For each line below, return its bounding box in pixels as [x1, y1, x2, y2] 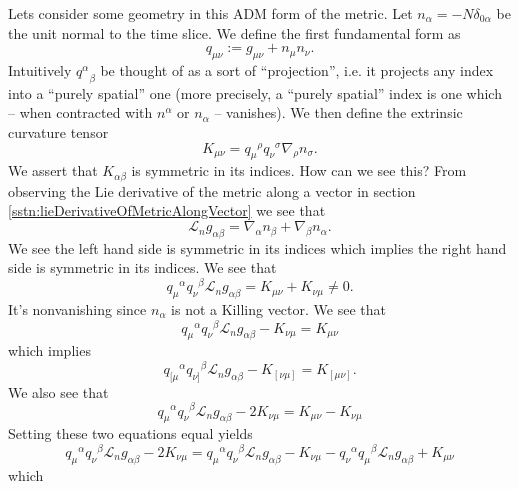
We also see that [8, 381, 109, 402]
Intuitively [8, 59, 72, 80]
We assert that [8, 160, 98, 181]
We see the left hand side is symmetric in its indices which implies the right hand [8, 237, 507, 258]
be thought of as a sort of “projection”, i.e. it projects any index [100, 59, 494, 80]
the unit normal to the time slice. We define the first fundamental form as [8, 22, 461, 43]
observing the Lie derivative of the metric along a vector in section [8, 180, 416, 201]
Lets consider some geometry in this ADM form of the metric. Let [8, 3, 413, 23]
